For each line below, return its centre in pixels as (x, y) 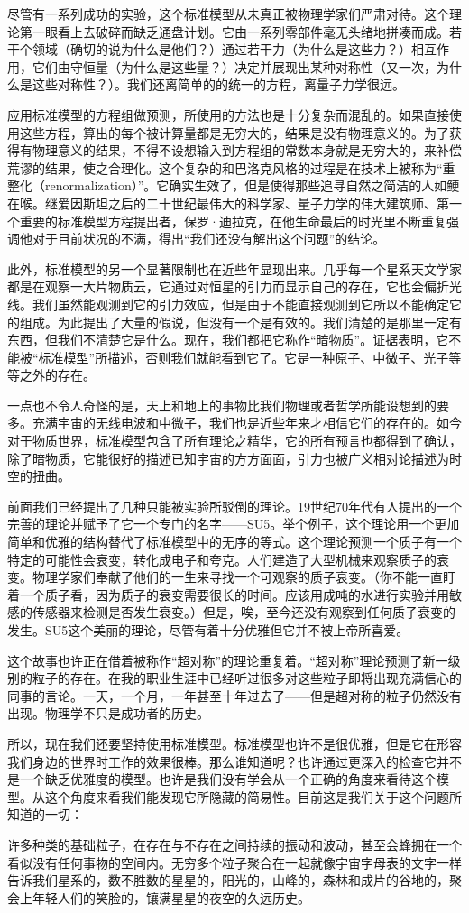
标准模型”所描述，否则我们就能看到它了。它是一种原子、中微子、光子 (244, 357)
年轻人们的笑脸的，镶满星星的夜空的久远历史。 (171, 897)
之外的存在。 (57, 375)
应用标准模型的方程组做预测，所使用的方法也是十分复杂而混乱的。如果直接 (228, 114)
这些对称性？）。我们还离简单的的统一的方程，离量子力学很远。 (218, 84)
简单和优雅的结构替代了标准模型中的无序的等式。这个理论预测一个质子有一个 (234, 542)
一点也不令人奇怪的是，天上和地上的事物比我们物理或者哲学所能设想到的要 (228, 405)
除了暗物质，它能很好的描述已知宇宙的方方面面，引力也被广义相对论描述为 (228, 458)
